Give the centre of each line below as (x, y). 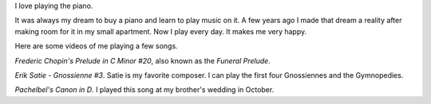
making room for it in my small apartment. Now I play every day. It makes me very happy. (161, 31)
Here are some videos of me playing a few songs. (97, 46)
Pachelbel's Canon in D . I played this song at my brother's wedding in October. (144, 90)
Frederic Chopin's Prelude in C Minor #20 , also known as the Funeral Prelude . (142, 60)
